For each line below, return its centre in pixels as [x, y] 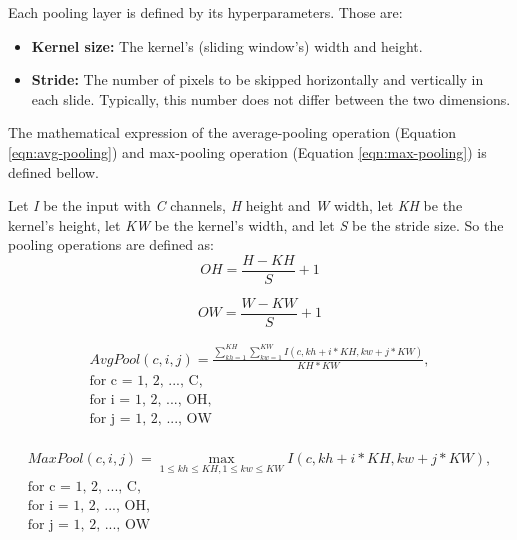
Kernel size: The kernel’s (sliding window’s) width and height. [227, 45]
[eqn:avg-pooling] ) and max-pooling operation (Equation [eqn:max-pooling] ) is [247, 151]
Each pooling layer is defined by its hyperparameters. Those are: [205, 12]
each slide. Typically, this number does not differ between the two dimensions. [271, 98]
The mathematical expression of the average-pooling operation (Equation [232, 132]
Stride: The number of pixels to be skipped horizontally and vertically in [257, 79]
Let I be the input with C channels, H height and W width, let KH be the [235, 205]
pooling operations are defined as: [111, 244]
